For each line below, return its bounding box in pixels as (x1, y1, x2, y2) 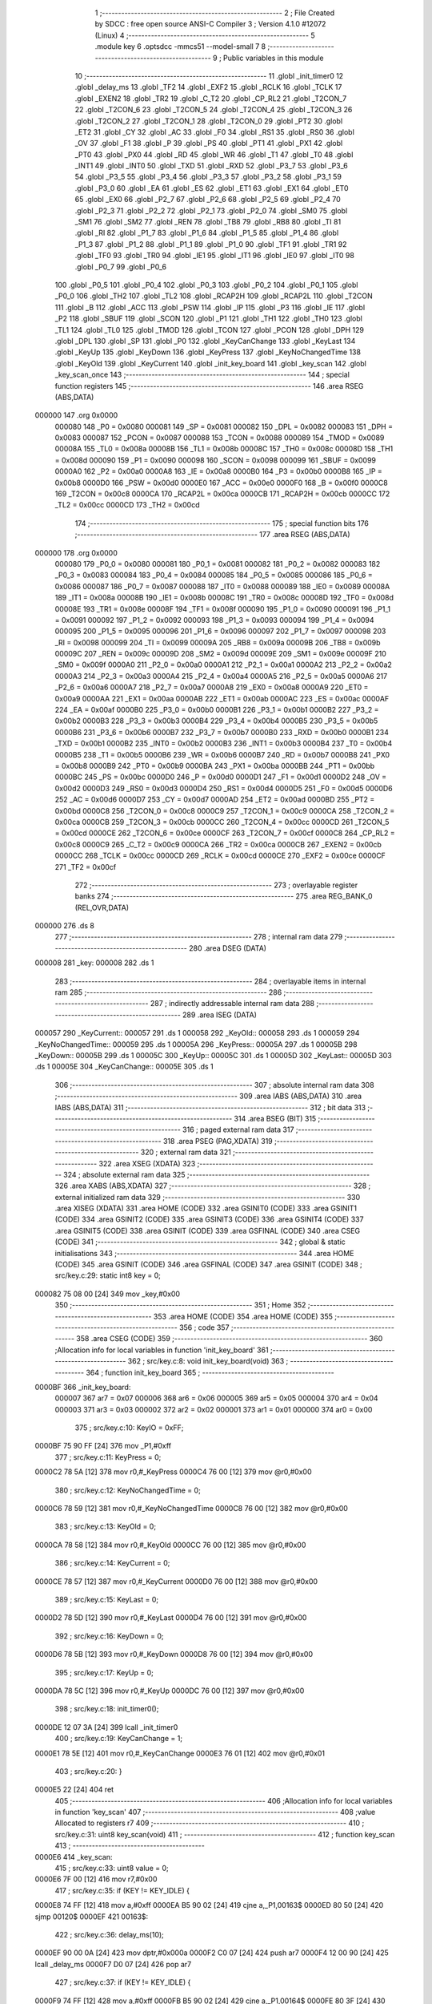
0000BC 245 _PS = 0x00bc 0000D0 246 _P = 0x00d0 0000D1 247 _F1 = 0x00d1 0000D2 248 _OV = (54, 772, 387, 782)
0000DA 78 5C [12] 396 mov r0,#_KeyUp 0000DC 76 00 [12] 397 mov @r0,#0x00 (34, 1686, 305, 1695)
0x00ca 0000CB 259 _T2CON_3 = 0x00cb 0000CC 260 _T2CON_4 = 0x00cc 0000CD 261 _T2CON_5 (54, 817, 390, 826)
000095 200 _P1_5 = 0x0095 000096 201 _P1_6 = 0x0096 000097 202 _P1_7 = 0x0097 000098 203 (54, 626, 386, 636)
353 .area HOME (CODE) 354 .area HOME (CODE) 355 (153, 1311, 334, 1321)
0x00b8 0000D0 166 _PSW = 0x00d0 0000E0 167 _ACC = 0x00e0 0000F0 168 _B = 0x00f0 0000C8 (54, 478, 388, 487)
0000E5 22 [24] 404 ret (34, 1784, 114, 1795)
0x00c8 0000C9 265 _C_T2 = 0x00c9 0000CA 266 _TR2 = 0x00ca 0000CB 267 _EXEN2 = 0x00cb (54, 839, 382, 849)
